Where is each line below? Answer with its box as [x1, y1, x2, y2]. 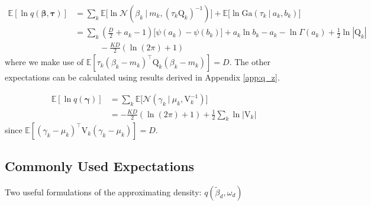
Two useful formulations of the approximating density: [5, 185, 202, 198]
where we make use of [5, 56, 84, 68]
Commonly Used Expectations [5, 156, 195, 175]
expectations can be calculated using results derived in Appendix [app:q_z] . [5, 71, 280, 83]
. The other [229, 56, 270, 68]
